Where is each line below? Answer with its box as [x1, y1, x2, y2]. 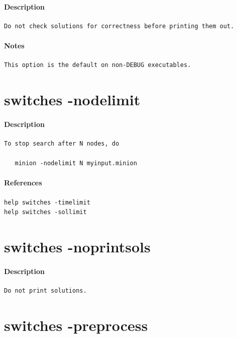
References [4, 177, 42, 188]
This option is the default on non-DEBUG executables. [4, 61, 191, 69]
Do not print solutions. [4, 287, 87, 294]
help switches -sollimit [4, 209, 87, 216]
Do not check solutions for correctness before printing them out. [4, 22, 234, 30]
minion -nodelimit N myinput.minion [15, 160, 137, 167]
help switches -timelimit [4, 198, 90, 206]
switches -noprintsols [4, 236, 151, 256]
